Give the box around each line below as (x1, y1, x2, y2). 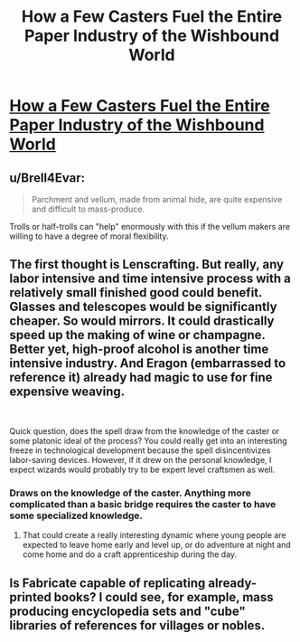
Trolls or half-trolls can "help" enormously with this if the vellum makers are (9, 222, 291, 231)
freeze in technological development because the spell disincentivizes (9, 445, 271, 456)
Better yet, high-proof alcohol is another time (9, 342, 269, 357)
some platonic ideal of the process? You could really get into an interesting (9, 435, 287, 446)
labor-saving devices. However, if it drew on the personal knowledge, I (9, 454, 272, 465)
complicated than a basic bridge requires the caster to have (9, 497, 277, 510)
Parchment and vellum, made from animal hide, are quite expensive (31, 194, 283, 204)
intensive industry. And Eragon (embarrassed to (9, 355, 286, 372)
